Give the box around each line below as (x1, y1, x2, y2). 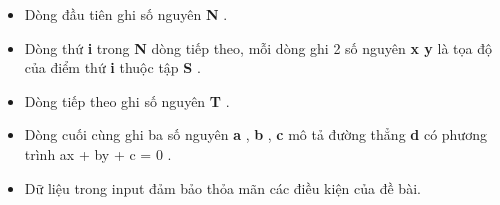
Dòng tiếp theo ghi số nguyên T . (24, 90, 230, 111)
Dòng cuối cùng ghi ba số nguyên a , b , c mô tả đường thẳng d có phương (24, 124, 487, 145)
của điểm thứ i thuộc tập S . (24, 57, 201, 78)
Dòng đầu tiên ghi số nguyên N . (24, 4, 228, 24)
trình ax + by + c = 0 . (24, 143, 172, 164)
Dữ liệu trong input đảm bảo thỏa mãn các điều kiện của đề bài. (24, 177, 421, 198)
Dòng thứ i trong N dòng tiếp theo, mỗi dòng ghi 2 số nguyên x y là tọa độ (24, 37, 492, 58)
